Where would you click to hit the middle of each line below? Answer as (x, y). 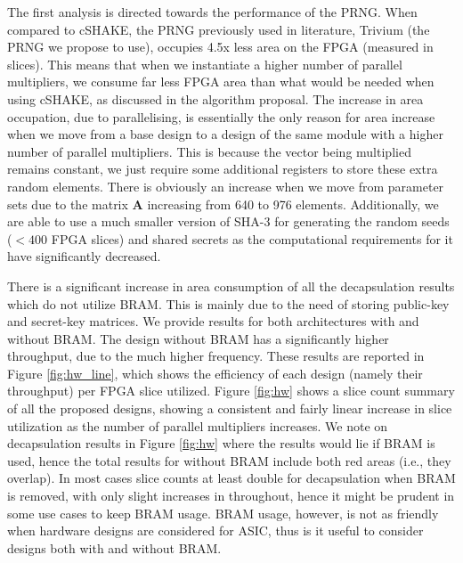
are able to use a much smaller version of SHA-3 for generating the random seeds (228, 221)
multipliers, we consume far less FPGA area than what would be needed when (221, 82)
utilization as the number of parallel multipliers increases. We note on (198, 425)
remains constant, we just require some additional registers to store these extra (223, 169)
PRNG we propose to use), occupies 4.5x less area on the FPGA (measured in (220, 47)
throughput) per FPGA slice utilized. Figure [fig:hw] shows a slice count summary (231, 391)
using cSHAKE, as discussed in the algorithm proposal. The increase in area (215, 98)
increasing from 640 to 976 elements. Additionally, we (293, 204)
